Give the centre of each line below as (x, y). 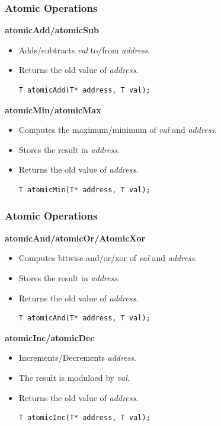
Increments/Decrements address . (77, 357)
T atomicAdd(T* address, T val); (84, 90)
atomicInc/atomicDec (50, 337)
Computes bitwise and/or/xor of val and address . (108, 258)
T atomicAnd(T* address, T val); (84, 318)
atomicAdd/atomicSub (52, 30)
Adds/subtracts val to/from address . (84, 50)
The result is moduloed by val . (74, 377)
